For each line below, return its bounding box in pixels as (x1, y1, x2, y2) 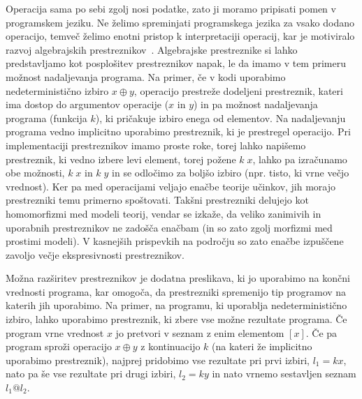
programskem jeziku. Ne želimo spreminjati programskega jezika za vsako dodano (6, 15, 355, 29)
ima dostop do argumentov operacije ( (6, 97, 169, 112)
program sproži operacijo (6, 339, 112, 354)
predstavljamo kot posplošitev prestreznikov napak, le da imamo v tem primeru (6, 56, 347, 70)
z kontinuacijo (140, 339, 201, 354)
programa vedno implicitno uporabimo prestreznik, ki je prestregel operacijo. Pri (6, 124, 351, 139)
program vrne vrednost (6, 325, 104, 340)
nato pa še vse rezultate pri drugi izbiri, (6, 366, 176, 381)
